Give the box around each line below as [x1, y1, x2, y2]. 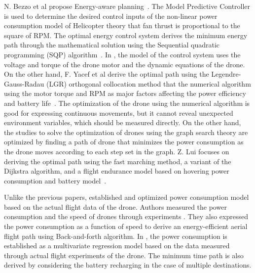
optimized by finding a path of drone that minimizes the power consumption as [4, 136, 244, 147]
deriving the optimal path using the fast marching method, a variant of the [4, 156, 231, 166]
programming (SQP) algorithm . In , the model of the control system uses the [4, 49, 241, 59]
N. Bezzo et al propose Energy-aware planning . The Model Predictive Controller [4, 1, 251, 11]
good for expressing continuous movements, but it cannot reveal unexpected [4, 107, 233, 118]
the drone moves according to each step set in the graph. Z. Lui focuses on [4, 146, 229, 156]
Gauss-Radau [4, 78, 44, 89]
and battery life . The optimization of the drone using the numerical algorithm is [4, 97, 250, 108]
